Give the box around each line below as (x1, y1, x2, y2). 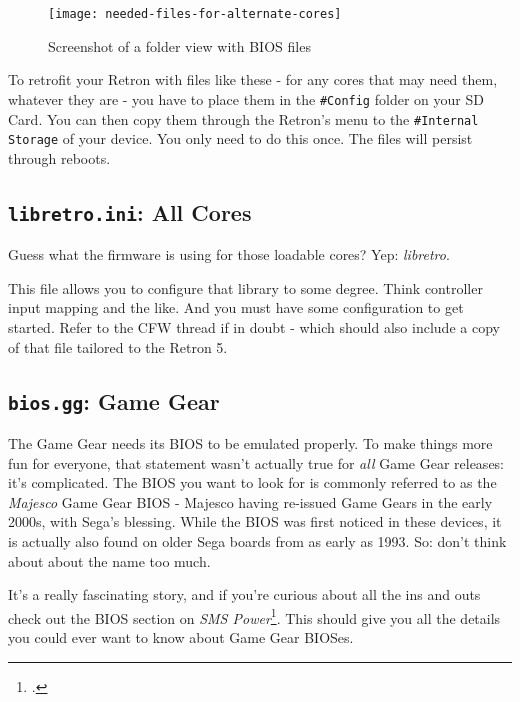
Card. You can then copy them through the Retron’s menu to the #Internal (8, 108, 479, 129)
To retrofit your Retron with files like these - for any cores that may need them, (8, 69, 498, 90)
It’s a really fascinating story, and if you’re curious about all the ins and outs (8, 584, 481, 605)
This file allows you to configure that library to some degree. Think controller (8, 277, 483, 298)
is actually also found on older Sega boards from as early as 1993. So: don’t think (8, 530, 507, 551)
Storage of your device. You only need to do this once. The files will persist (8, 128, 473, 149)
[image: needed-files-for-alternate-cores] (48, 7, 342, 21)
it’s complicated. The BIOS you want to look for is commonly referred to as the (8, 472, 497, 493)
